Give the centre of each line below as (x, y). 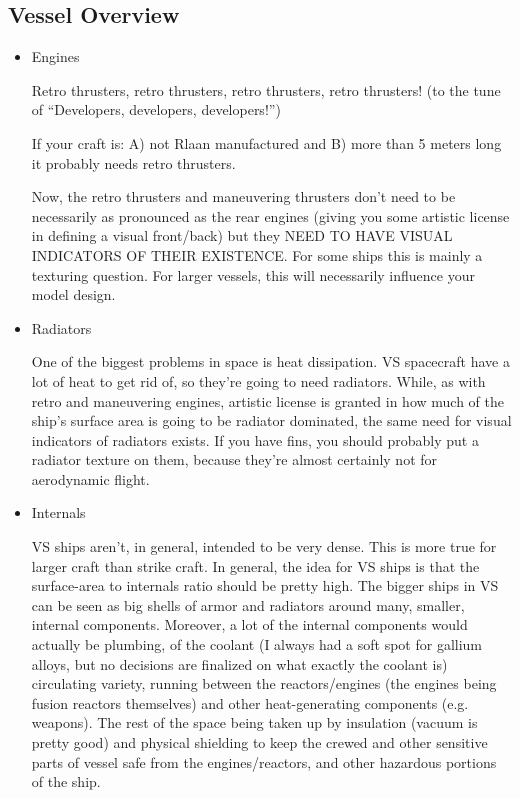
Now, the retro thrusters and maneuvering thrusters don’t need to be (243, 196)
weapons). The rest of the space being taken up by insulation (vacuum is (254, 722)
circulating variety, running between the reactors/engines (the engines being (264, 683)
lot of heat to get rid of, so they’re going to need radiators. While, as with (258, 380)
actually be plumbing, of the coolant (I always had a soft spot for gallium (257, 644)
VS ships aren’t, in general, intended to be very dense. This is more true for (264, 546)
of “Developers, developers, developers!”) (156, 109)
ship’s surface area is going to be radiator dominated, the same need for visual (271, 420)
